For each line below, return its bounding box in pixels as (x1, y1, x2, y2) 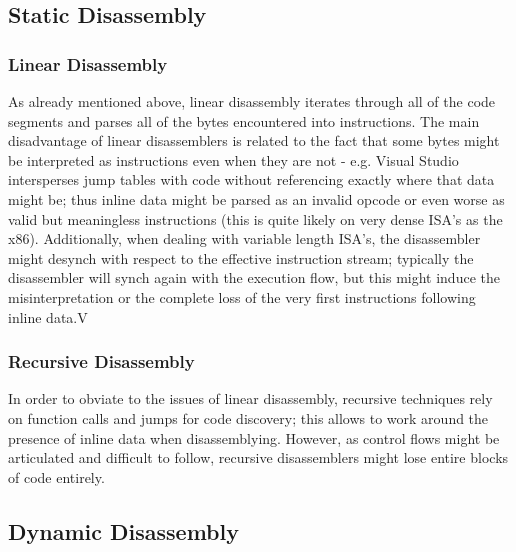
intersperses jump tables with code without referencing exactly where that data (8, 169, 495, 190)
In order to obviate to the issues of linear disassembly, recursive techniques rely (8, 388, 493, 409)
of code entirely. (8, 466, 105, 487)
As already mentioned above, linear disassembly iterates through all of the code (8, 91, 496, 111)
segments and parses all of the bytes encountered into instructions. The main (8, 110, 480, 131)
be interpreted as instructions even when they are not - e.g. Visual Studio (8, 149, 459, 170)
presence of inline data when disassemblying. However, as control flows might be (8, 427, 500, 448)
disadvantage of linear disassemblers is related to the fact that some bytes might (8, 130, 500, 151)
